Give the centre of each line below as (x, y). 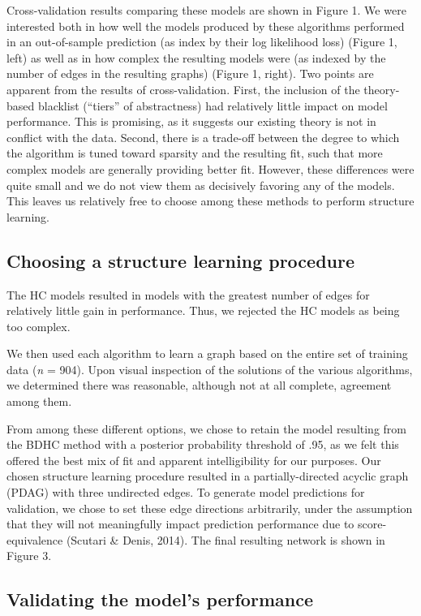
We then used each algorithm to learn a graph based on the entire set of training (207, 353)
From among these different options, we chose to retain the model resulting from (206, 428)
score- (372, 524)
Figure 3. (29, 556)
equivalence (35, 539)
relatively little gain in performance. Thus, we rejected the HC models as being (203, 310)
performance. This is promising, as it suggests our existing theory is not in (191, 121)
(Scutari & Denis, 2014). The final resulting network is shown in (226, 539)
